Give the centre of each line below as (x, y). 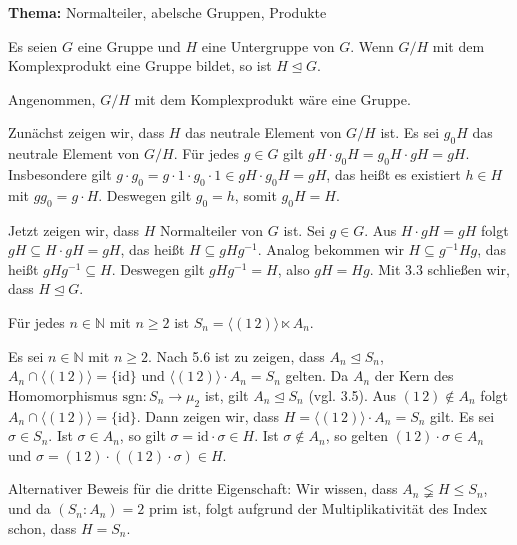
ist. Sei (304, 229)
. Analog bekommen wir (330, 249)
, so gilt (142, 435)
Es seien (33, 45)
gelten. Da (317, 375)
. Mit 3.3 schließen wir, (439, 268)
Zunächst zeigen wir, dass (86, 132)
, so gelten (356, 435)
